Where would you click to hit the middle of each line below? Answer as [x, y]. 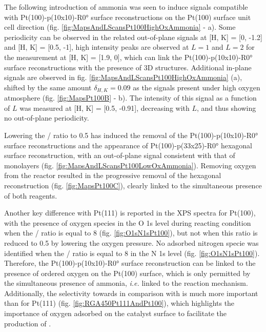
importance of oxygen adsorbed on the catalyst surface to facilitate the [115, 313]
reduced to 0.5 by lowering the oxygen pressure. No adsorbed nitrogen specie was [131, 242]
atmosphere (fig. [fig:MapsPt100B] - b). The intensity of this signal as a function [130, 98]
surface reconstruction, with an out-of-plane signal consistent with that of [120, 155]
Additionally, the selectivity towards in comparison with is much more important [131, 293]
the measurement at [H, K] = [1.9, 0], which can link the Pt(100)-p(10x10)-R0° [128, 57]
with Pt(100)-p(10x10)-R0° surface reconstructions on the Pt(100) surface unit [128, 17]
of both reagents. [31, 195]
